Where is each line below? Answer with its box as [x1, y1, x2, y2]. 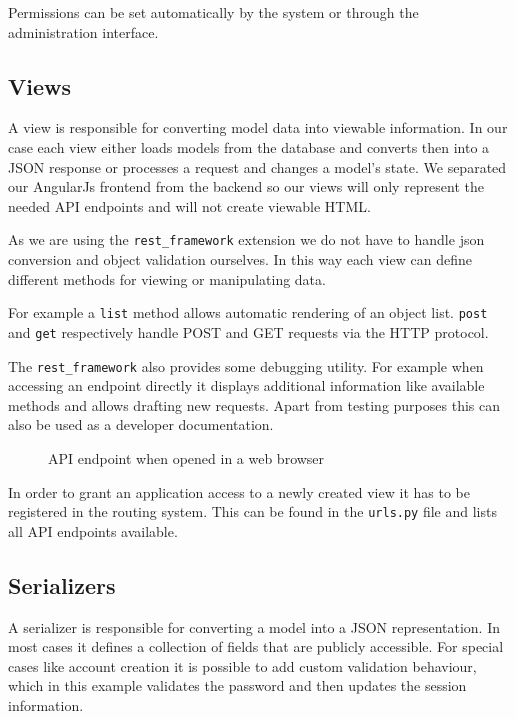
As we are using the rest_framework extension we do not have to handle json [8, 229, 485, 250]
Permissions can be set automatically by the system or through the [8, 2, 419, 22]
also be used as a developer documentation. [8, 414, 274, 435]
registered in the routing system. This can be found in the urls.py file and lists [8, 501, 497, 522]
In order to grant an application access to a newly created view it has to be [8, 481, 470, 502]
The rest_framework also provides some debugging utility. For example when [8, 355, 484, 376]
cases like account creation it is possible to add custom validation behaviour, [8, 655, 477, 676]
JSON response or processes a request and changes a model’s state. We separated [8, 156, 507, 177]
